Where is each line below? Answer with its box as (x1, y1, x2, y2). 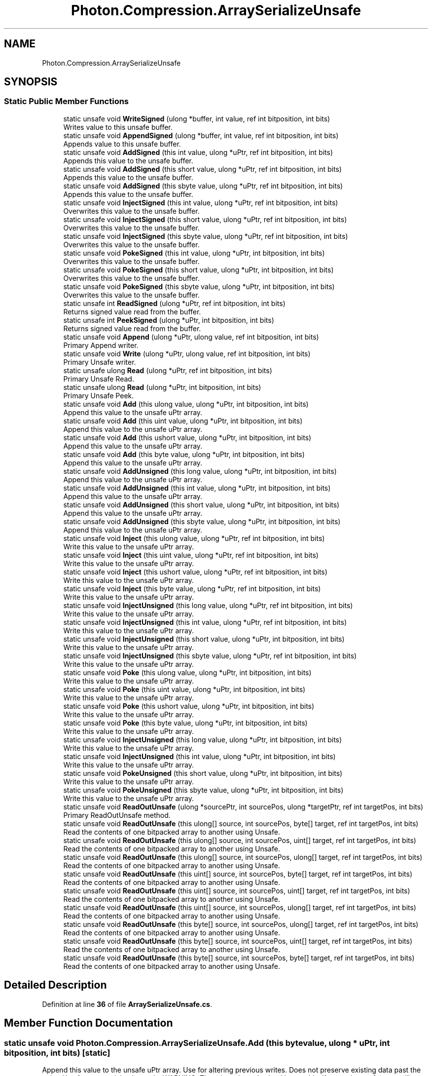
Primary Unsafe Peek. (63, 391, 134, 400)
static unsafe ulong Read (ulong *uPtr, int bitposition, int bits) (63, 383, 261, 391)
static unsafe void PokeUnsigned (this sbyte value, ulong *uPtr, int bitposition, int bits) (63, 785, 344, 794)
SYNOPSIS (4, 76, 58, 88)
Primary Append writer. (63, 341, 139, 349)
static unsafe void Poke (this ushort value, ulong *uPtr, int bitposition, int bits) (63, 701, 315, 710)
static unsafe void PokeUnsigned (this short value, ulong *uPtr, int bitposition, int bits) (63, 769, 343, 777)
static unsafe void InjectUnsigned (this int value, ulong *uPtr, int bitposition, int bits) (63, 752, 336, 761)
